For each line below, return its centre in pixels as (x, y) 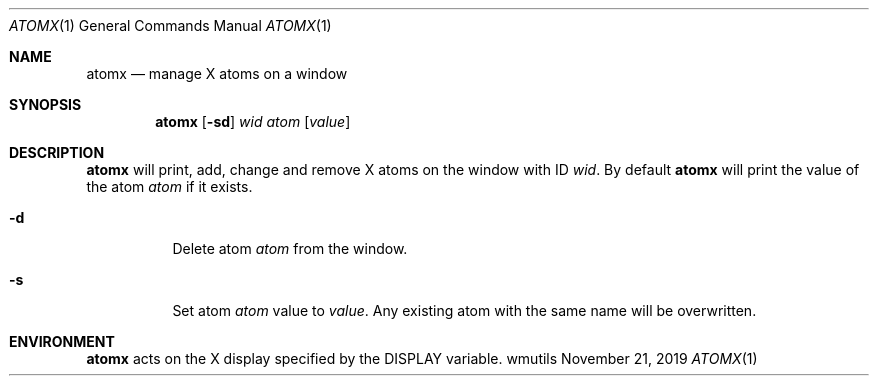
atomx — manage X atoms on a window (217, 73)
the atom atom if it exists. (169, 186)
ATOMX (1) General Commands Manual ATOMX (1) (170, 25)
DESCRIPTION (57, 152)
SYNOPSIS (45, 104)
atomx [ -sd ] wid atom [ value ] (253, 121)
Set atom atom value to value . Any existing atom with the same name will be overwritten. (464, 310)
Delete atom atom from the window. (290, 248)
